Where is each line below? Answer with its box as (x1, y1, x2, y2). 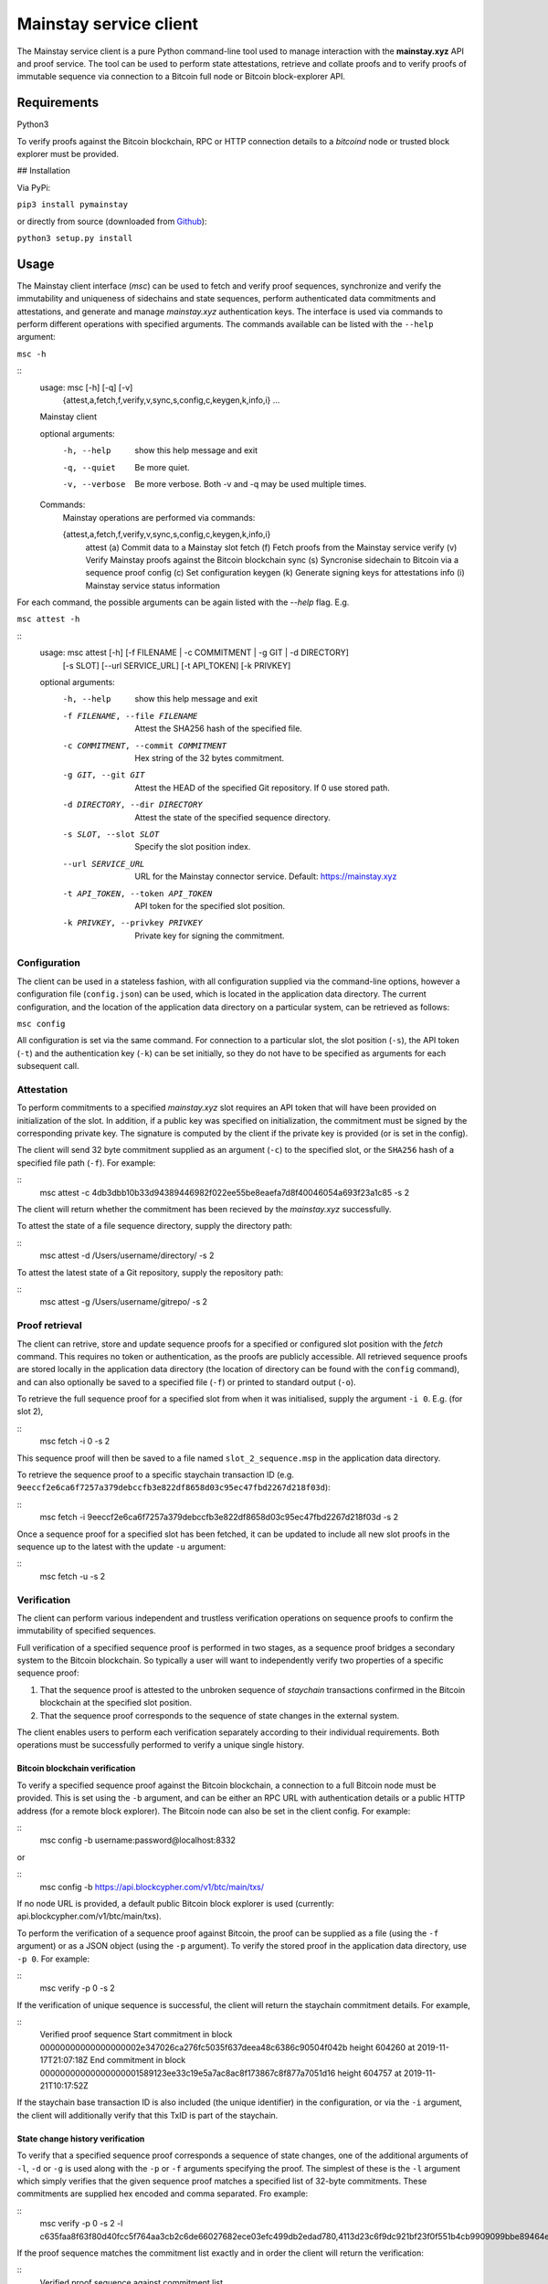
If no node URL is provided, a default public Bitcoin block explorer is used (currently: (16, 1898, 335, 1909)
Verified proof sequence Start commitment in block (39, 2029, 233, 2040)
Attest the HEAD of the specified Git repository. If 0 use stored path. (134, 782, 390, 793)
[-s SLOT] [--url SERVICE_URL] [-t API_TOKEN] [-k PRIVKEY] (62, 660, 291, 671)
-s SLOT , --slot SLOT (62, 829, 160, 840)
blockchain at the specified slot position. (39, 1697, 192, 1708)
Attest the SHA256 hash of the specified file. (134, 723, 303, 735)
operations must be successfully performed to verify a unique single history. (16, 1739, 305, 1750)
